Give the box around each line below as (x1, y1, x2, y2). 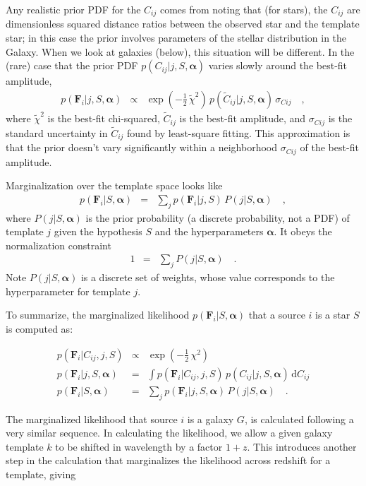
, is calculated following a (244, 411, 354, 426)
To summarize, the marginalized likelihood (6, 307, 190, 322)
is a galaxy (187, 411, 234, 426)
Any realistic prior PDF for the (6, 2, 141, 16)
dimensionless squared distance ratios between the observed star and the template (6, 16, 360, 31)
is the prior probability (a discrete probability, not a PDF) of (85, 210, 350, 225)
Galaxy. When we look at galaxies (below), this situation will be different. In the (6, 44, 355, 59)
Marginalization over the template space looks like (6, 178, 223, 193)
